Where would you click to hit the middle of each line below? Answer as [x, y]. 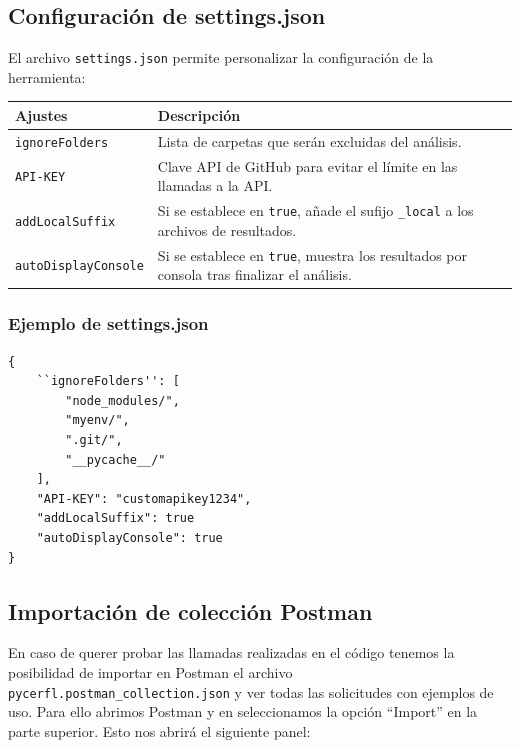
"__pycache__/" [115, 459]
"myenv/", [97, 420]
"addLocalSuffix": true [115, 518]
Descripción [199, 114]
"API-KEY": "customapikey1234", [144, 498]
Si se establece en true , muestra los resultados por [312, 254]
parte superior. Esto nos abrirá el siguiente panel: [159, 730]
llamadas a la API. [215, 185]
